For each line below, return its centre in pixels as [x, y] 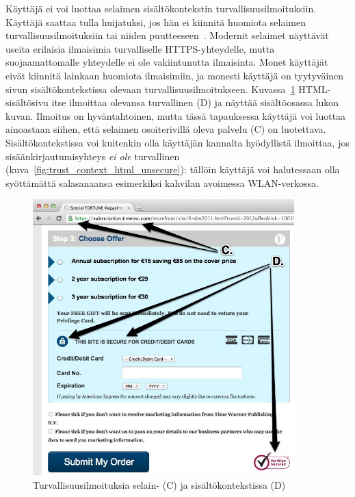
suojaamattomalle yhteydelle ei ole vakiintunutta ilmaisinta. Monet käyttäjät [167, 62]
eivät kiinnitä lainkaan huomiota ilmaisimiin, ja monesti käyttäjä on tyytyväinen [175, 75]
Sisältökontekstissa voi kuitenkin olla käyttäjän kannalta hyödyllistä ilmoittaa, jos [177, 142]
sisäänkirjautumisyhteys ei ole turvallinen [93, 156]
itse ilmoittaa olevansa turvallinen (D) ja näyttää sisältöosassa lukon [195, 102]
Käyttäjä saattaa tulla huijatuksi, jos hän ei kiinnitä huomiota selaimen [156, 22]
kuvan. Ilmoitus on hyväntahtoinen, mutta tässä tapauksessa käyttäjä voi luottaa [176, 115]
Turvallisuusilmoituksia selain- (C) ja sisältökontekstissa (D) [159, 484]
